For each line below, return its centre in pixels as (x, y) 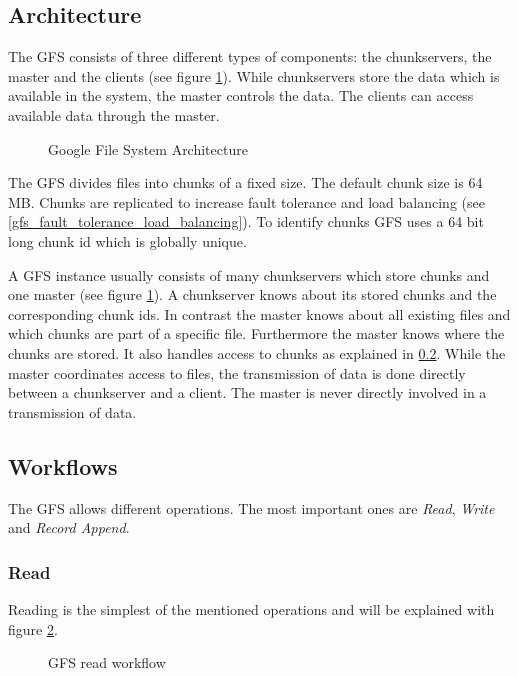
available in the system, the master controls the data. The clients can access (241, 95)
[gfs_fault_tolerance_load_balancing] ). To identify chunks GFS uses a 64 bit (246, 221)
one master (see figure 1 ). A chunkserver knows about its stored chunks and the (252, 294)
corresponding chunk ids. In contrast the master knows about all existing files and (259, 313)
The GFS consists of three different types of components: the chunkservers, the (250, 56)
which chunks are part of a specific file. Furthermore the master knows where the (256, 333)
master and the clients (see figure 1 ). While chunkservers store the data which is (254, 75)
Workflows (63, 465)
